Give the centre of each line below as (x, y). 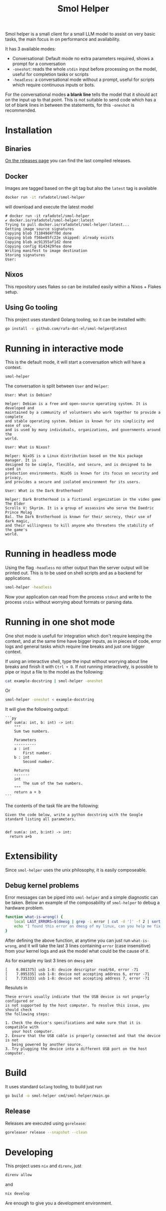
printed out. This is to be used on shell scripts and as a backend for (74, 573)
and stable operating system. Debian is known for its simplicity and (80, 421)
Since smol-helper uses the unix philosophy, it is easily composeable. (76, 870)
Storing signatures (25, 255)
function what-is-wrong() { (34, 917)
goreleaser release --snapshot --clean (46, 1132)
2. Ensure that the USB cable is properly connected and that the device (83, 1036)
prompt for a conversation (39, 64)
